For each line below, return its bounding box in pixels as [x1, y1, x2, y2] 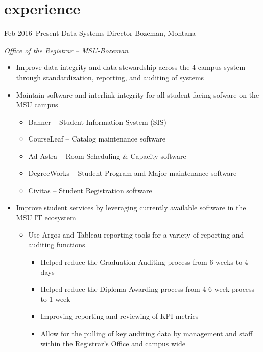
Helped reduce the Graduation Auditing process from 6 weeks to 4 [40, 256, 248, 267]
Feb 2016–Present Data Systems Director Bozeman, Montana [4, 28, 196, 38]
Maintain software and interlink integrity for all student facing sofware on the [16, 89, 259, 100]
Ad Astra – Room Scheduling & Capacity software [28, 150, 186, 161]
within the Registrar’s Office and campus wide [40, 338, 185, 348]
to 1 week [40, 293, 70, 304]
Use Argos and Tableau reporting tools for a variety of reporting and [28, 229, 244, 240]
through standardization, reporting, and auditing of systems [16, 72, 204, 82]
